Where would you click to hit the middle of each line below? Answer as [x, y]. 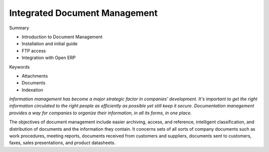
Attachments [35, 76]
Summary [19, 28]
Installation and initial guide [50, 44]
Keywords [19, 67]
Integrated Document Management [83, 13]
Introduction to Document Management [62, 37]
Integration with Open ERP [49, 58]
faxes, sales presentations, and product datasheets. [62, 143]
